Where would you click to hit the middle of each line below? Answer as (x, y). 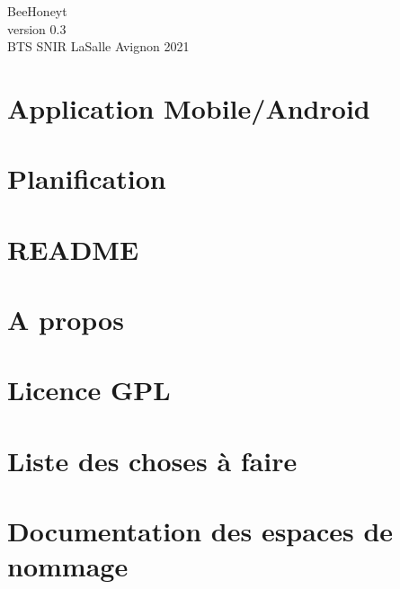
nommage (68, 566)
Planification (87, 178)
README (73, 249)
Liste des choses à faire (152, 460)
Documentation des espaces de (200, 531)
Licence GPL (89, 390)
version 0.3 (37, 28)
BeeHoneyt (37, 11)
